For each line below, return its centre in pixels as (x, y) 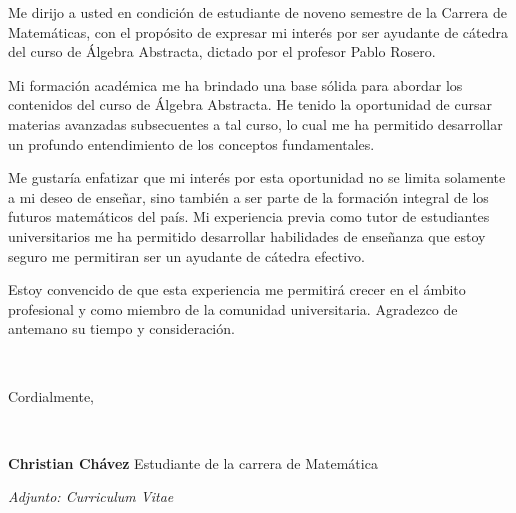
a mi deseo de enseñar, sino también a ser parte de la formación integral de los (248, 196)
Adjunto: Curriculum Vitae (91, 496)
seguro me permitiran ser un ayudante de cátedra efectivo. (186, 255)
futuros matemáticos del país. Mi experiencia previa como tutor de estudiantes (249, 216)
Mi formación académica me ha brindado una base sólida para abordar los (235, 84)
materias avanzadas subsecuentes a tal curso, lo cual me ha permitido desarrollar (255, 123)
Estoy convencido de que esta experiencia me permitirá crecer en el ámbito (237, 289)
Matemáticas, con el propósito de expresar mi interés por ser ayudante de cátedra (258, 31)
